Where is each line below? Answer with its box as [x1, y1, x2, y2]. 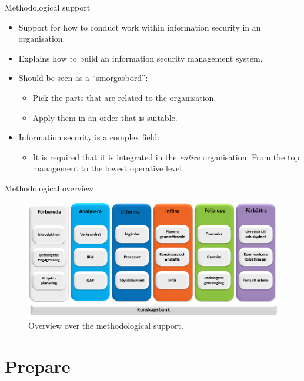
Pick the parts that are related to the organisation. [32, 91, 216, 103]
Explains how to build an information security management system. [18, 52, 263, 64]
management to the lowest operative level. [32, 162, 185, 174]
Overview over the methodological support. [28, 319, 183, 332]
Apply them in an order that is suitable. [32, 111, 178, 123]
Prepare [5, 353, 71, 377]
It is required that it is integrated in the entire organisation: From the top [32, 150, 300, 163]
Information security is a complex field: [18, 131, 160, 143]
